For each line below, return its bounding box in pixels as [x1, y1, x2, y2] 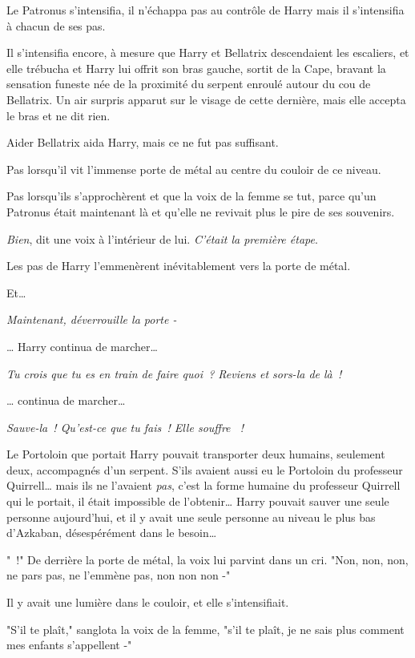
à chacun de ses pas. [6, 17, 106, 34]
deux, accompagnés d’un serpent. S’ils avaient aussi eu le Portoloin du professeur [6, 461, 403, 478]
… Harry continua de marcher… [6, 337, 158, 354]
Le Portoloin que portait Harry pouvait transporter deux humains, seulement [6, 446, 385, 462]
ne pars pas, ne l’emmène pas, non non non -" [6, 567, 231, 583]
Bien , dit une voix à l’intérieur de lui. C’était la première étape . [6, 230, 318, 247]
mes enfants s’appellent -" [6, 636, 132, 653]
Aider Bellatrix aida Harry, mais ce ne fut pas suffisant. [6, 134, 279, 151]
